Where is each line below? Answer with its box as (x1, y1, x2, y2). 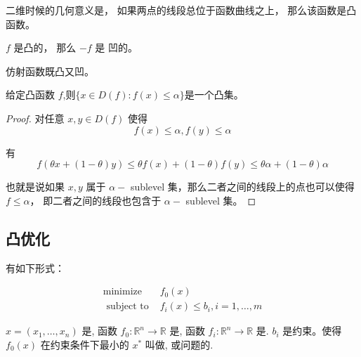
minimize (103, 287, 142, 297)
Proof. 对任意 (6, 110, 65, 125)
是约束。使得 (282, 323, 342, 338)
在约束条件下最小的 (40, 337, 129, 351)
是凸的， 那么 (13, 40, 77, 55)
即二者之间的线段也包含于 (43, 193, 162, 207)
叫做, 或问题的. (145, 337, 214, 351)
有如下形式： (6, 260, 65, 275)
